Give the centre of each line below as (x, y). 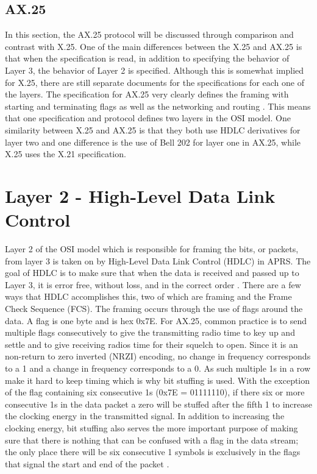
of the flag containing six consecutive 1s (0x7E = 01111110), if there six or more (155, 392)
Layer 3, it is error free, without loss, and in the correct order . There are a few (153, 284)
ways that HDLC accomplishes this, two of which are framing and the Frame (148, 296)
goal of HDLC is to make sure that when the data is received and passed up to (152, 273)
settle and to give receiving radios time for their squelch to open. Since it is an (151, 344)
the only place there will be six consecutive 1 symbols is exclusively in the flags (153, 452)
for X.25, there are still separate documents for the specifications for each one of (155, 82)
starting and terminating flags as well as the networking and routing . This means (158, 106)
